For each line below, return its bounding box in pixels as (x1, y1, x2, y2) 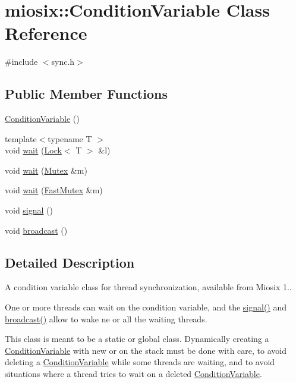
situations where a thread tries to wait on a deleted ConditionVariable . (5, 368, 262, 380)
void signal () (5, 204, 53, 216)
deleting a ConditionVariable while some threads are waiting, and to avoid (5, 356, 275, 368)
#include (5, 55, 38, 68)
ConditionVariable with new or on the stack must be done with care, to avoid (5, 344, 286, 356)
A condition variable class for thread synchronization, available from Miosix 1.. (5, 281, 292, 293)
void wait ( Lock (5, 144, 62, 156)
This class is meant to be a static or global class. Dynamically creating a (5, 332, 269, 345)
